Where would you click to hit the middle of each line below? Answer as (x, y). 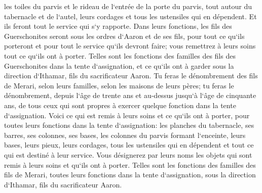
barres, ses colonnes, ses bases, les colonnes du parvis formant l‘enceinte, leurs (125, 135)
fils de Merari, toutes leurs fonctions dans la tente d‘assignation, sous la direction (130, 175)
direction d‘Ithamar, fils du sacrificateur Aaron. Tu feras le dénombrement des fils (131, 76)
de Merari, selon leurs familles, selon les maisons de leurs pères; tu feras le (119, 85)
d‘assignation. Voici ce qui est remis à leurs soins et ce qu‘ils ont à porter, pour (127, 115)
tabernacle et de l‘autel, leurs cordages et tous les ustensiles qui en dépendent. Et (130, 16)
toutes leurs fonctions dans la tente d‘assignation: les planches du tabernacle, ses (129, 125)
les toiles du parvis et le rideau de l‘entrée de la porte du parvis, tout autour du (128, 6)
